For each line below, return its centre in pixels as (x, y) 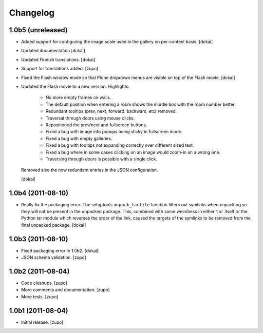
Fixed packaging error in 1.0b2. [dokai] (60, 251)
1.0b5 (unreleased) (38, 30)
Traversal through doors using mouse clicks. (90, 118)
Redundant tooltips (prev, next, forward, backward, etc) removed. (111, 111)
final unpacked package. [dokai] (54, 225)
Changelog (32, 13)
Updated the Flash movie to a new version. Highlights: (75, 87)
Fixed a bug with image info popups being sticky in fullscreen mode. (114, 132)
